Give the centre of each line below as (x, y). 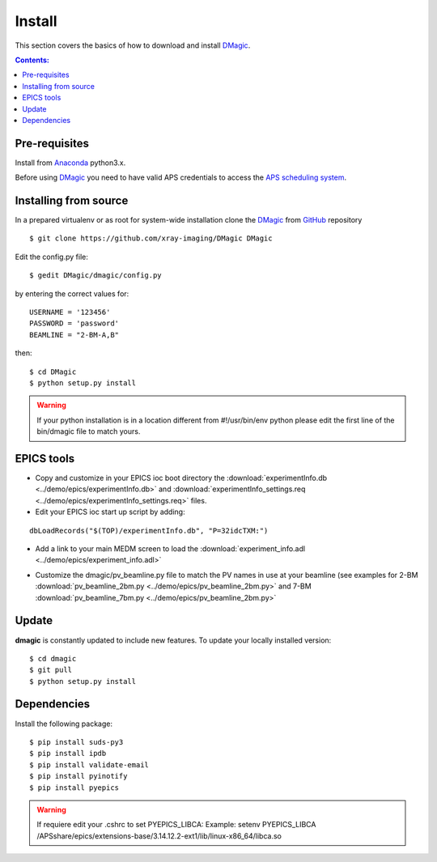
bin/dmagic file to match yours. (89, 431)
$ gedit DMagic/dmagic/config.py (95, 276)
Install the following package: (64, 724)
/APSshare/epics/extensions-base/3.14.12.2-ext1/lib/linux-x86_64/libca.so (159, 836)
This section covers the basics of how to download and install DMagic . (133, 45)
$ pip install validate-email (89, 764)
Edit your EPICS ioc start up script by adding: (110, 512)
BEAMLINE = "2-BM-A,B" (74, 335)
